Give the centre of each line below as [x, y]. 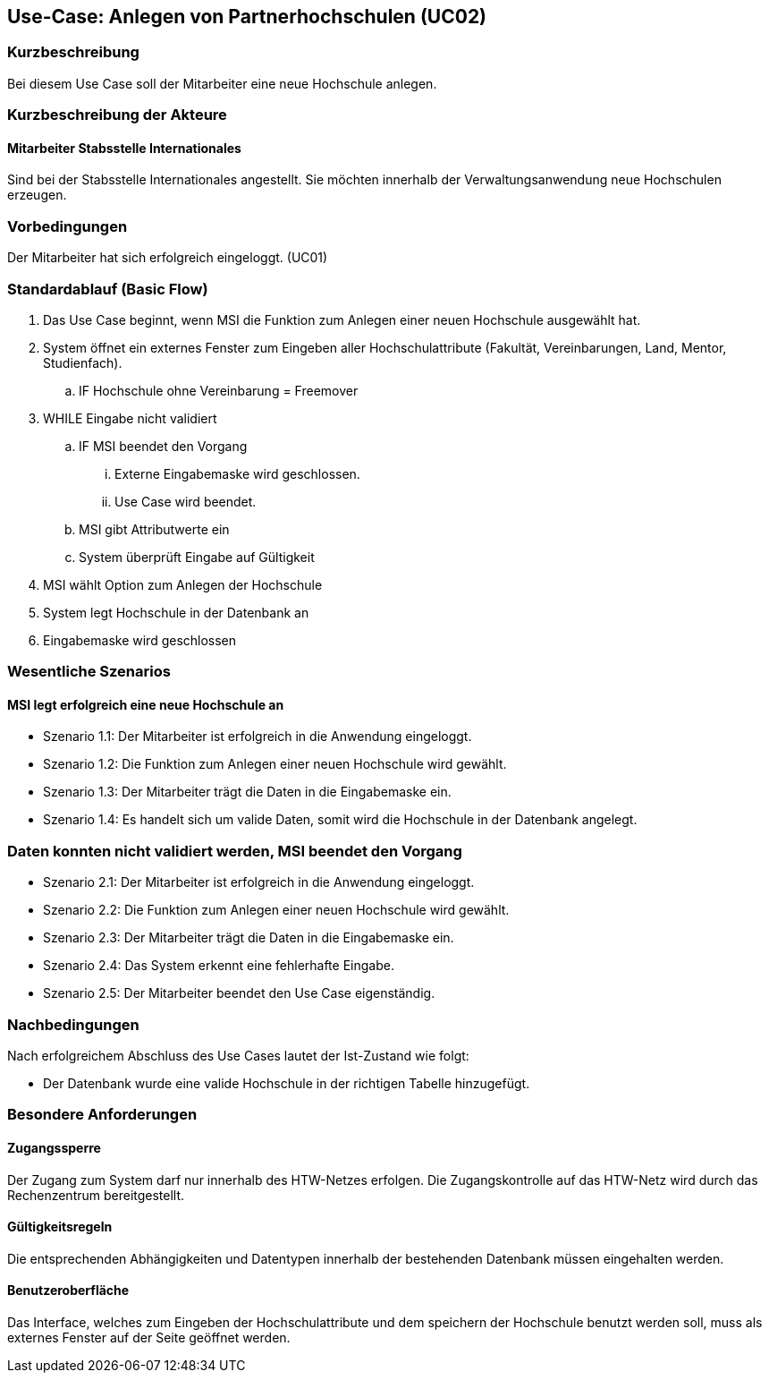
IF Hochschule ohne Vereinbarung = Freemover [219, 390]
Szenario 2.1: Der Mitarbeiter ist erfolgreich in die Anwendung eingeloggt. [259, 882]
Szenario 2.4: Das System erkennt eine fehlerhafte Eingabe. [219, 966]
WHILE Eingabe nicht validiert [130, 418]
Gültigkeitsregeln [60, 1227]
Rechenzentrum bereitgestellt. [96, 1195]
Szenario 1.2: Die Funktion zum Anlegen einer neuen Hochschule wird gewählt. [275, 764]
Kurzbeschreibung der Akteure [117, 115]
